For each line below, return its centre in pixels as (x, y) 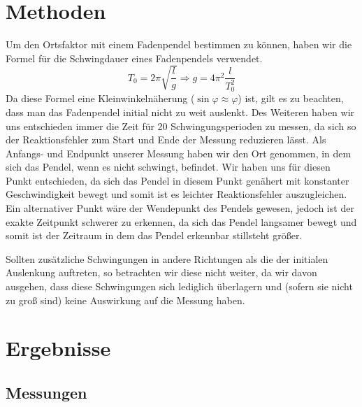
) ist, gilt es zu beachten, (291, 98)
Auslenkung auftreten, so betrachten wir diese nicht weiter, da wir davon (161, 272)
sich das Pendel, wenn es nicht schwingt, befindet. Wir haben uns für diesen (168, 167)
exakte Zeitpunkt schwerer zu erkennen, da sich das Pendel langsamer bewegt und (181, 221)
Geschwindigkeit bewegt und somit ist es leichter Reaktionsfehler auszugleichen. (176, 194)
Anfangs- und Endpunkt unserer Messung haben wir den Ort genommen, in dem (179, 153)
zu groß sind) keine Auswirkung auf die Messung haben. (125, 300)
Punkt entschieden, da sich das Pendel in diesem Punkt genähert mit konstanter (178, 180)
